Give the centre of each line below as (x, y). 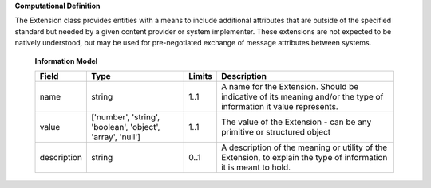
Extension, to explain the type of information (304, 157)
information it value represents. (279, 106)
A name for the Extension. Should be (290, 86)
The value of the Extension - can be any (296, 122)
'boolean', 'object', (125, 127)
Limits (201, 76)
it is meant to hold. (256, 167)
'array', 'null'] (116, 137)
